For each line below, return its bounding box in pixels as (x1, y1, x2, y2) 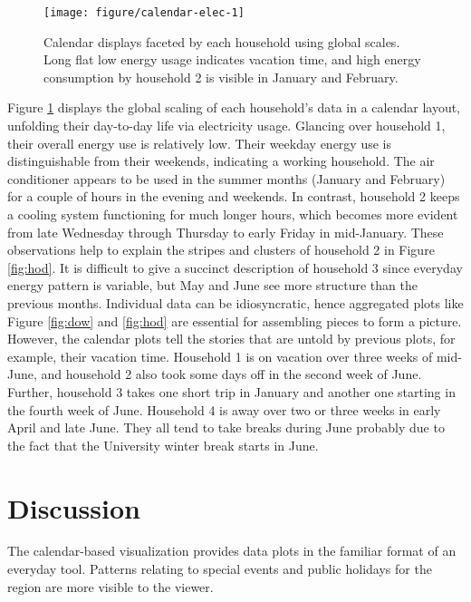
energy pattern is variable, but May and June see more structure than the (7, 276, 418, 295)
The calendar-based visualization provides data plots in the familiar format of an (7, 541, 457, 560)
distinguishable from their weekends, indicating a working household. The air (7, 151, 435, 170)
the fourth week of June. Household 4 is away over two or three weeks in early (7, 400, 441, 419)
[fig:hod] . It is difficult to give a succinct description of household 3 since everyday (7, 257, 463, 277)
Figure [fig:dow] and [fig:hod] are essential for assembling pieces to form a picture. (7, 311, 462, 330)
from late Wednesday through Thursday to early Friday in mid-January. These (7, 222, 444, 241)
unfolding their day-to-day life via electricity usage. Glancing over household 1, (7, 116, 446, 135)
